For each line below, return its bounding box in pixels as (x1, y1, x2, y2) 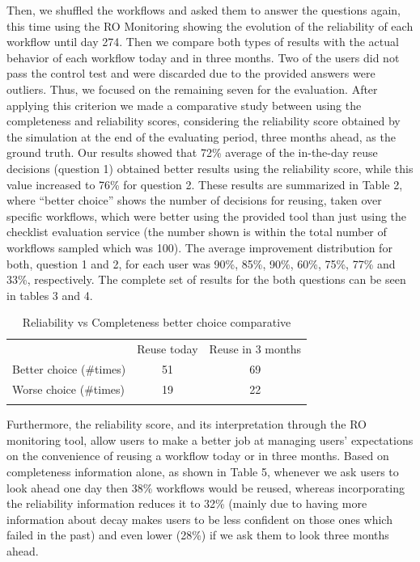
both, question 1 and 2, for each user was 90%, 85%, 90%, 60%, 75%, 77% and (6, 255, 396, 272)
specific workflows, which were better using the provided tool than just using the (6, 207, 407, 224)
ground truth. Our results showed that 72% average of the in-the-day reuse (6, 144, 378, 161)
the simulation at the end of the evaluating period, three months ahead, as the (6, 128, 396, 145)
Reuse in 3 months (209, 340, 302, 357)
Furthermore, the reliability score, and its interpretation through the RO (6, 416, 367, 433)
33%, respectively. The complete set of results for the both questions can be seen (6, 271, 406, 288)
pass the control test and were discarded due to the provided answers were (6, 65, 375, 82)
